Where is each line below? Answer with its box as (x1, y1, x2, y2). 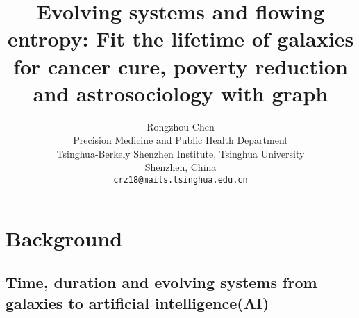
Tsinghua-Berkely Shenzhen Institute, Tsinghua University (56, 146, 305, 160)
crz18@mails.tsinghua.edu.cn (113, 175, 248, 185)
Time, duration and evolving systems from (6, 271, 317, 293)
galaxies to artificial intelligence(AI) (6, 292, 269, 313)
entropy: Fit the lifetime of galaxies (7, 24, 354, 53)
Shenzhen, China (144, 160, 217, 174)
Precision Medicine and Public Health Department (73, 133, 288, 147)
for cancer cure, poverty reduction (13, 51, 348, 80)
